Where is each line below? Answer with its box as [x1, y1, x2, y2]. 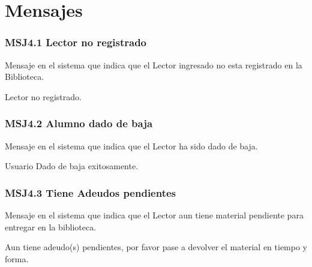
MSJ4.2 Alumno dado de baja [5, 116, 153, 131]
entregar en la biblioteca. [5, 220, 97, 233]
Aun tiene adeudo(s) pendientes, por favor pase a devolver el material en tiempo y [5, 241, 307, 253]
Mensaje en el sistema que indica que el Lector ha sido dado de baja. [5, 139, 258, 152]
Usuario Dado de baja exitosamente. [5, 160, 139, 172]
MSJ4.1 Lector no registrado [5, 35, 146, 50]
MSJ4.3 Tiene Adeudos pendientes [5, 185, 176, 200]
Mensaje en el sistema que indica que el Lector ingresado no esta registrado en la [5, 58, 302, 71]
